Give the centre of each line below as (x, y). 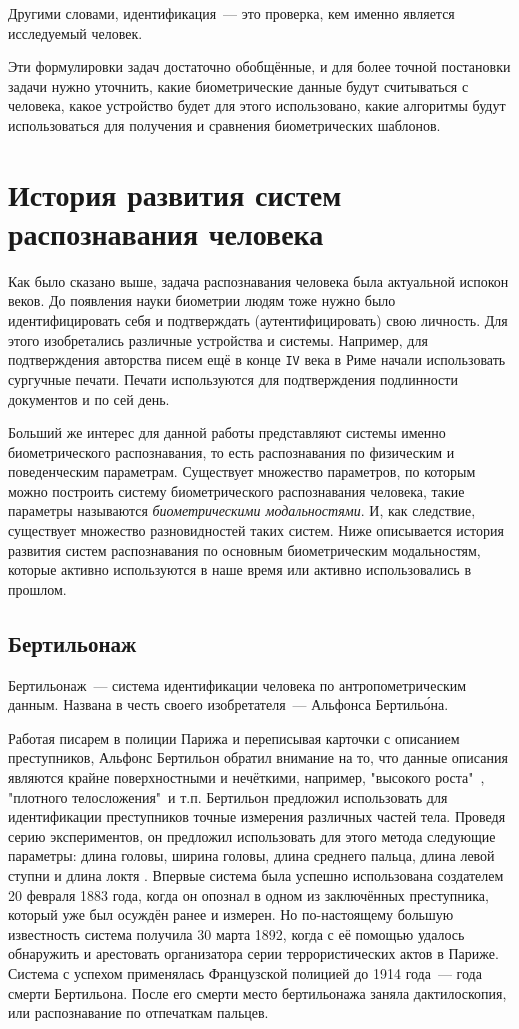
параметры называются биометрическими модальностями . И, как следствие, (242, 510)
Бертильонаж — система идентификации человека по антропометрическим (237, 684)
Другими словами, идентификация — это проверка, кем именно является (231, 13)
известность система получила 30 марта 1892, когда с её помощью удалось (236, 933)
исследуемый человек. (75, 32)
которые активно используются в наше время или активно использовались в (240, 569)
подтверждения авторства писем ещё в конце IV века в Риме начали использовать (257, 359)
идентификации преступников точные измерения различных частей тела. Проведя (257, 816)
